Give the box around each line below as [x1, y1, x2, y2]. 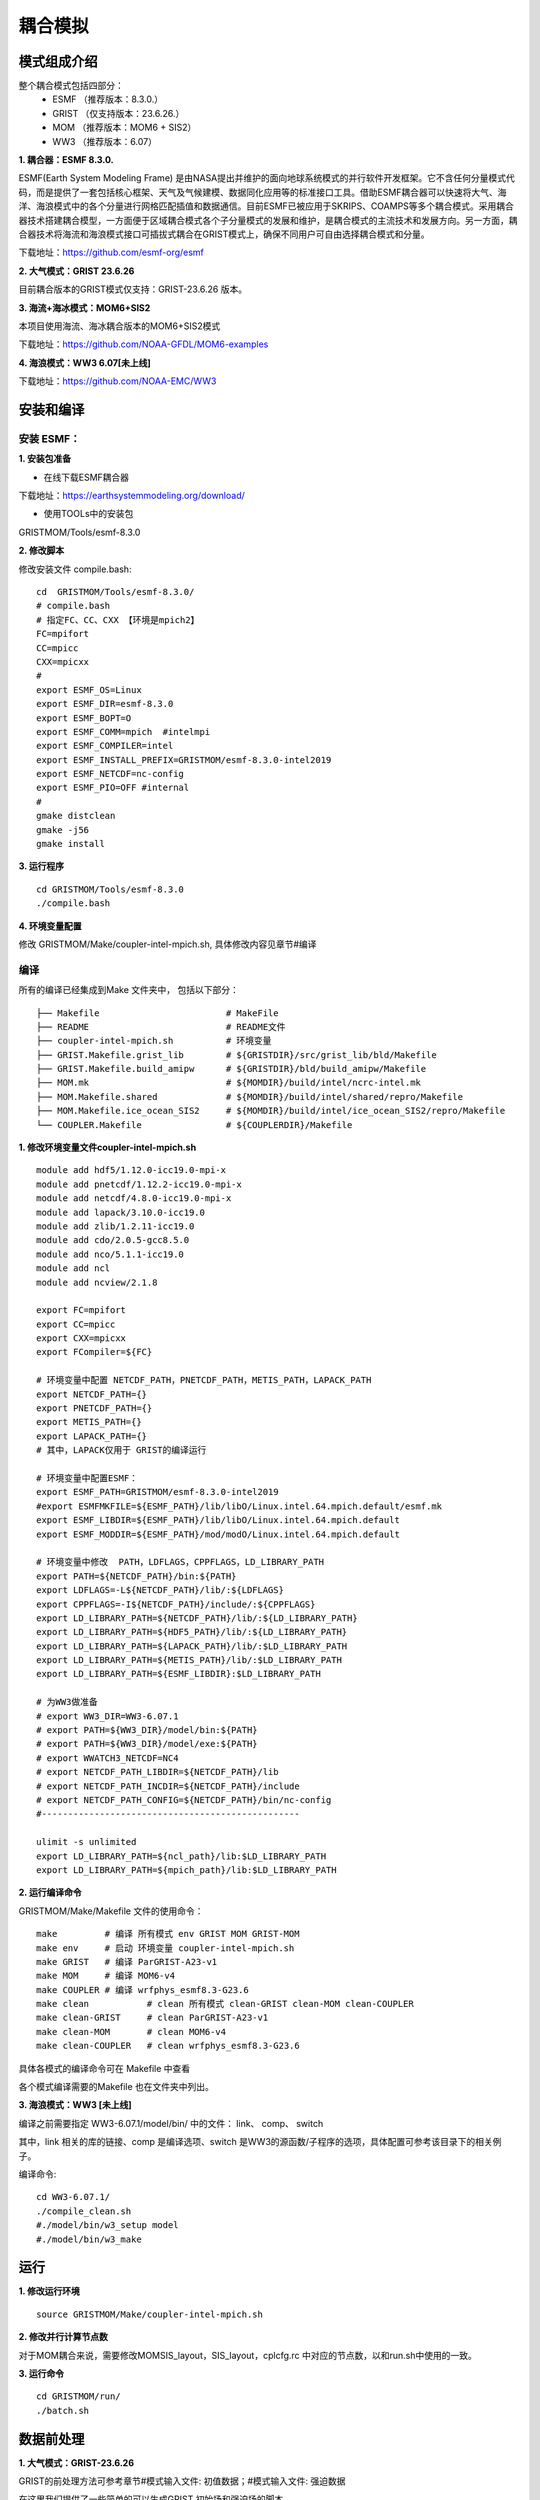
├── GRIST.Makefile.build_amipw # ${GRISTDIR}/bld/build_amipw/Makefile [36, 1063, 427, 1075]
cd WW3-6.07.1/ [36, 2191, 111, 2203]
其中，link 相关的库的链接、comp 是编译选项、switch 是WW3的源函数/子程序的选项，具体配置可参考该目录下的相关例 [18, 2136, 502, 2148]
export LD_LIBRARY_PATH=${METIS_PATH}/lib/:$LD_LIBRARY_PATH [36, 1655, 342, 1666]
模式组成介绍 [18, 53, 98, 70]
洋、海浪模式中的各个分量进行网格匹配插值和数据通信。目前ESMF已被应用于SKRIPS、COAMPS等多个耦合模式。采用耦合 [18, 200, 515, 212]
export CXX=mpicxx [36, 1333, 127, 1344]
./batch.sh [36, 2405, 90, 2416]
